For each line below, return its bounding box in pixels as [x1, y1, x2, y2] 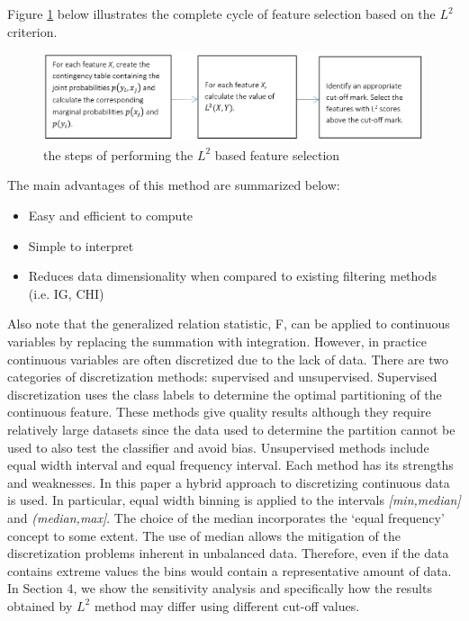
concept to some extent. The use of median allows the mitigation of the [7, 526, 401, 544]
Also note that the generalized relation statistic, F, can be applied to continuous [7, 314, 450, 333]
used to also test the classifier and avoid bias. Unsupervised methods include [7, 437, 429, 456]
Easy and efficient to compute [28, 206, 194, 225]
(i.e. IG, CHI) [28, 283, 104, 302]
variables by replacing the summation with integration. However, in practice [7, 331, 427, 350]
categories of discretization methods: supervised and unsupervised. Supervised [7, 367, 437, 386]
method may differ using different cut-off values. [94, 596, 360, 615]
